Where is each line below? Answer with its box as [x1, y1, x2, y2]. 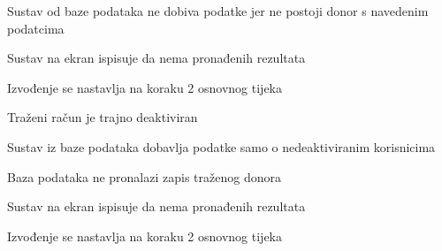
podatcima [7, 19, 65, 37]
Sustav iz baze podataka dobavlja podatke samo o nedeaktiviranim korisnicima [7, 137, 436, 156]
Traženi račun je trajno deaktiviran [7, 108, 198, 126]
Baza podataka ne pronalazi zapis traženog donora [7, 167, 281, 186]
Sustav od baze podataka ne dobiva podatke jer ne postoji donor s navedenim [7, 2, 429, 19]
